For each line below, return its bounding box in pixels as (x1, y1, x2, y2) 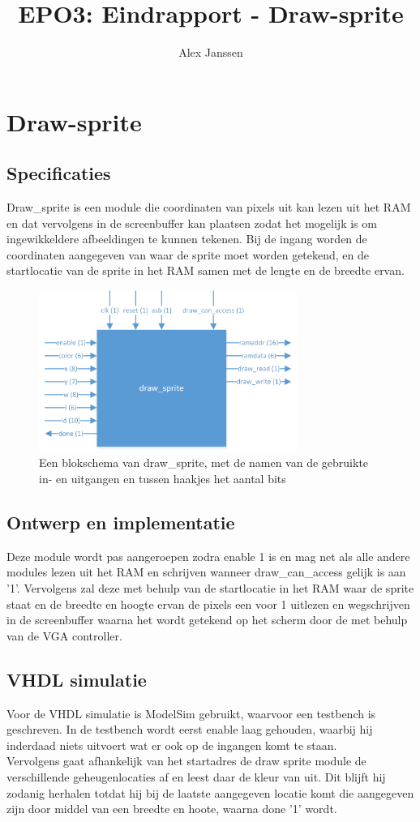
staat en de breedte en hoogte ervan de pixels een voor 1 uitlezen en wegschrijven (6, 595, 410, 612)
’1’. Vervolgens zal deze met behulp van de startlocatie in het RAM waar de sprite (6, 580, 414, 596)
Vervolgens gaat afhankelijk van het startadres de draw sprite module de (6, 752, 366, 769)
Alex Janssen (178, 44, 243, 61)
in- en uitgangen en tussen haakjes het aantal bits (39, 470, 286, 487)
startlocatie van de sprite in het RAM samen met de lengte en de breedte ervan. (6, 262, 405, 279)
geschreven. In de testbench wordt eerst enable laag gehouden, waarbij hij (6, 721, 373, 738)
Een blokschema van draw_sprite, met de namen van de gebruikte (39, 454, 369, 471)
